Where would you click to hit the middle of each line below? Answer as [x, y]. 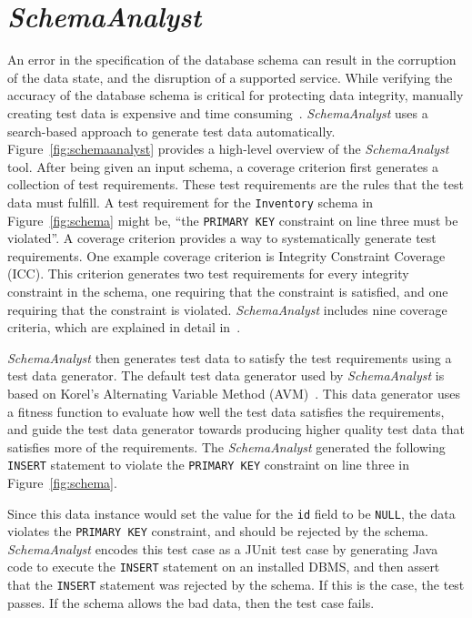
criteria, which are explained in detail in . [124, 327]
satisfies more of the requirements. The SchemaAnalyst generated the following [226, 446]
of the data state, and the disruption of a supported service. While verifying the [230, 77]
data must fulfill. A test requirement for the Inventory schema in [190, 202]
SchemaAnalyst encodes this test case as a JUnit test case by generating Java [223, 548]
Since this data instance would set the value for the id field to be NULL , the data [231, 513]
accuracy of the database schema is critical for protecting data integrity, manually [236, 95]
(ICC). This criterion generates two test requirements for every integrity [208, 274]
